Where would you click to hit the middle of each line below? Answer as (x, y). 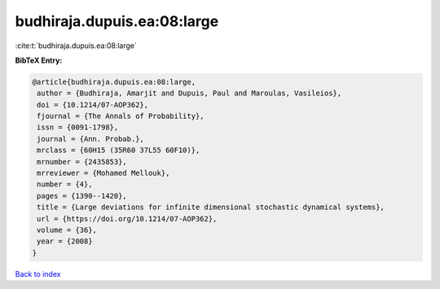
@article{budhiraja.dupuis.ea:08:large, (114, 82)
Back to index (38, 274)
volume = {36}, (67, 230)
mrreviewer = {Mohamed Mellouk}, (103, 173)
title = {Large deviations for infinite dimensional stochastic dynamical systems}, (211, 207)
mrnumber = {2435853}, (82, 162)
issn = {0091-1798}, (78, 127)
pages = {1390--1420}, (82, 196)
